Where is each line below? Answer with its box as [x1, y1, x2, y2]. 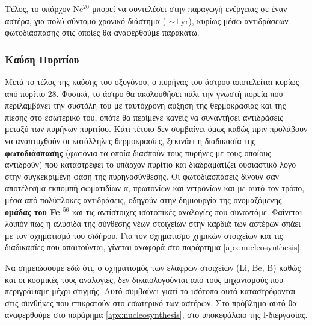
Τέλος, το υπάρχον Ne [5, 2, 84, 14]
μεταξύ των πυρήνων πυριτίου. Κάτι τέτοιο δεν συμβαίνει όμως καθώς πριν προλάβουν [5, 122, 308, 135]
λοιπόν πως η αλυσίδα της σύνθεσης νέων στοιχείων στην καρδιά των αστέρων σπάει [5, 217, 301, 230]
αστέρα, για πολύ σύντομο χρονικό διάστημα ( [5, 14, 166, 27]
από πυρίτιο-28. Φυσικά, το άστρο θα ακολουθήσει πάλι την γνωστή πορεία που [5, 87, 283, 99]
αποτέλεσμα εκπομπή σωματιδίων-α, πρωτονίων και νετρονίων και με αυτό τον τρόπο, [5, 181, 305, 194]
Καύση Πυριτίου [5, 51, 79, 66]
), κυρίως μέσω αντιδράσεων [188, 14, 289, 27]
